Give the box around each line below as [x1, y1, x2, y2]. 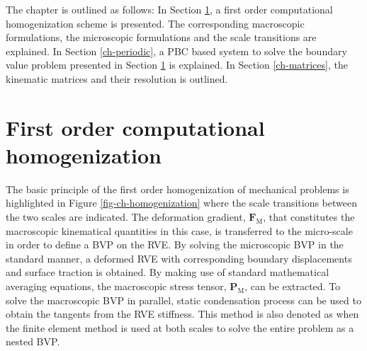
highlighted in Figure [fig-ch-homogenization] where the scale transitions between [6, 195, 358, 210]
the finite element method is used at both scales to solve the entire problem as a [6, 320, 354, 335]
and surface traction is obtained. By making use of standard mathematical [6, 265, 329, 280]
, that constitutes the [263, 209, 355, 224]
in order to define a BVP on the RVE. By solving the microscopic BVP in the [6, 237, 344, 252]
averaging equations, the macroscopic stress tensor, [6, 279, 227, 294]
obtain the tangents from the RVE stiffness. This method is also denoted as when [6, 306, 359, 321]
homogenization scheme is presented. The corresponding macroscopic [6, 16, 305, 30]
